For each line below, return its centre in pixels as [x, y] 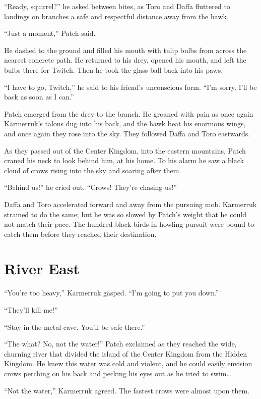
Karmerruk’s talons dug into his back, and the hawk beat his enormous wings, [125, 123]
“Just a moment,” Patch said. [50, 33]
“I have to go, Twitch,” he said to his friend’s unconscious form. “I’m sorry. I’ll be [130, 87]
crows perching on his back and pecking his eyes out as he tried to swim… [118, 373]
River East [42, 268]
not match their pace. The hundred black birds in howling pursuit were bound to [129, 224]
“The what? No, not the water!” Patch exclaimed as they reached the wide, [120, 344]
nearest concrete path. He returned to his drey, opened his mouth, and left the [125, 60]
